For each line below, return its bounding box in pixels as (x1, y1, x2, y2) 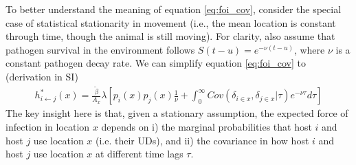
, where (293, 42, 325, 56)
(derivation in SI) (5, 69, 78, 83)
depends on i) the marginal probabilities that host (101, 120, 312, 134)
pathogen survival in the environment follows (5, 42, 195, 56)
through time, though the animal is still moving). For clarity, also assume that (5, 29, 335, 43)
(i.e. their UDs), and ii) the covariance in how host (96, 133, 309, 147)
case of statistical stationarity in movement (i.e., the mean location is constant (5, 15, 336, 30)
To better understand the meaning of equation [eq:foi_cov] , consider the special (5, 2, 342, 16)
